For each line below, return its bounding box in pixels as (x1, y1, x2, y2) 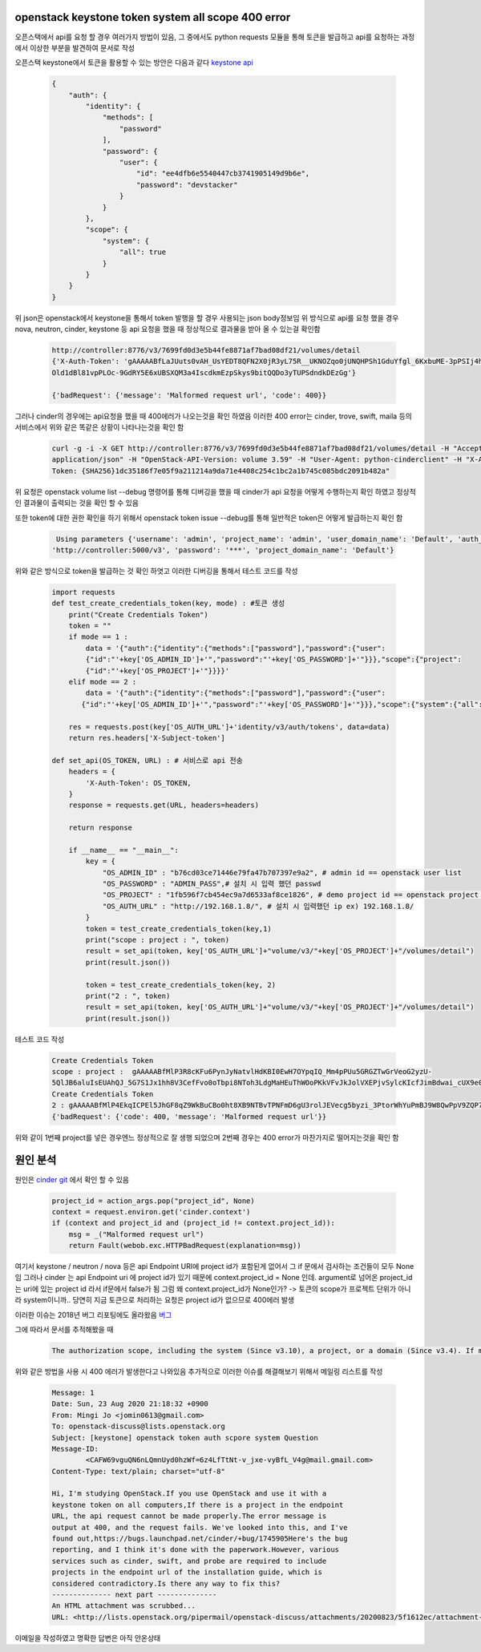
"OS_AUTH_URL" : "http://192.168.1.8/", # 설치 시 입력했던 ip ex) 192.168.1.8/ (102, 902, 414, 911)
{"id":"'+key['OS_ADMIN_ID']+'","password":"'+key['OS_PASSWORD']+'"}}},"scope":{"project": (85, 655, 463, 664)
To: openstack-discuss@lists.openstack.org (51, 1422, 226, 1431)
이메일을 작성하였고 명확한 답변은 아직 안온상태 (14, 1633, 161, 1642)
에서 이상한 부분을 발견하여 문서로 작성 (14, 42, 135, 52)
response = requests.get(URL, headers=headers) (68, 801, 260, 810)
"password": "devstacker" (136, 180, 238, 189)
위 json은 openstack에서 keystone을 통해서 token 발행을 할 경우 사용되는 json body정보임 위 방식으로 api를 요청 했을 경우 (14, 313, 399, 322)
